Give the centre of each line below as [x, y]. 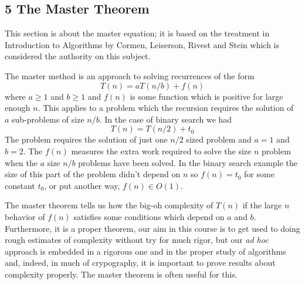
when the [21, 162]
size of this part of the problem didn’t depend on [93, 174]
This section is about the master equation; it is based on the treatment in [137, 33]
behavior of [25, 216]
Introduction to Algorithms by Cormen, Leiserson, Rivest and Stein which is [142, 44]
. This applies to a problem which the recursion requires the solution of [166, 108]
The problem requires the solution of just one [86, 139]
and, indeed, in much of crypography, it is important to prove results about [140, 263]
